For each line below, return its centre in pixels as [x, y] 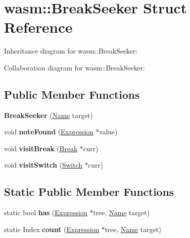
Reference [38, 27]
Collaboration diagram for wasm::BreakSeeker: [74, 67]
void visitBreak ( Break [41, 148]
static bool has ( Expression [46, 212]
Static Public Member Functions [89, 192]
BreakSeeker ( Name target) [48, 115]
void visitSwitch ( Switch [43, 165]
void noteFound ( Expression [49, 132]
